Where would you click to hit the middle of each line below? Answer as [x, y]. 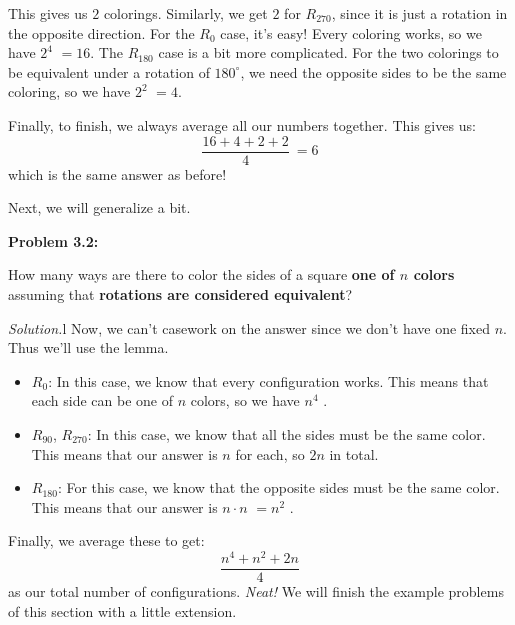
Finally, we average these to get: [106, 540]
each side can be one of [102, 400]
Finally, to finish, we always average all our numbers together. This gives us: [242, 124]
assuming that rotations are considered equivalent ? [180, 294]
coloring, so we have [69, 91]
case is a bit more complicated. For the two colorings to [328, 52]
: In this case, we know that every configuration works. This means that [268, 380]
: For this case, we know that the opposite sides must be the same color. [278, 487]
